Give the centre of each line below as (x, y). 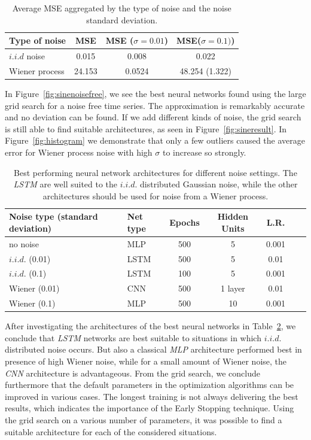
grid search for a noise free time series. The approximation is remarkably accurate (155, 105)
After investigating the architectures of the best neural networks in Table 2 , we (150, 326)
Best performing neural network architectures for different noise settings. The (155, 172)
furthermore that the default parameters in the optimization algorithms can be (150, 385)
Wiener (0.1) (32, 303)
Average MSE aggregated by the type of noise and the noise (122, 8)
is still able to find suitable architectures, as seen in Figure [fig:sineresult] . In (146, 128)
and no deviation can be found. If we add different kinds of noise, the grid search (153, 117)
